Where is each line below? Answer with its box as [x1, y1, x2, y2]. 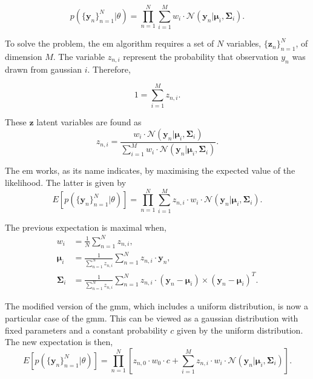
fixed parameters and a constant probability [5, 323, 168, 336]
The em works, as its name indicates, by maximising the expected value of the [5, 164, 295, 177]
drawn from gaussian [5, 62, 82, 75]
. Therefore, [87, 62, 131, 75]
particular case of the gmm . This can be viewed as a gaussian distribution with [5, 311, 298, 324]
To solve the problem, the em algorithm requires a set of [5, 37, 214, 50]
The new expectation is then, [5, 335, 113, 348]
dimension [5, 50, 42, 62]
